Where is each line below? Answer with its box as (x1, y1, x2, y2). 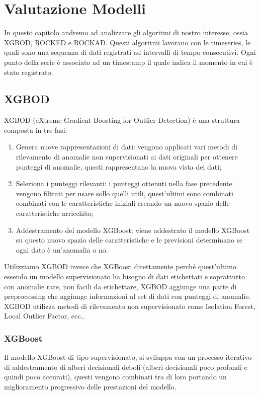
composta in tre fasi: (4, 124, 67, 135)
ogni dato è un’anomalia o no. (16, 244, 108, 255)
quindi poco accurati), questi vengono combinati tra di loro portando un (4, 371, 227, 382)
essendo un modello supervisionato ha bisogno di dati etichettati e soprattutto (4, 271, 245, 282)
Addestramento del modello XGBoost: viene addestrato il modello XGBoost (16, 224, 250, 235)
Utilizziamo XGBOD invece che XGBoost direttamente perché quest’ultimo (4, 261, 236, 272)
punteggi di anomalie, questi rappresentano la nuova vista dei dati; (16, 161, 222, 172)
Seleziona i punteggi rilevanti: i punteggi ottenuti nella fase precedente (16, 178, 232, 189)
